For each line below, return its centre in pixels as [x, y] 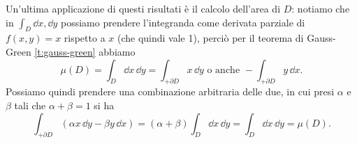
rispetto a [85, 38]
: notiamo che [321, 8]
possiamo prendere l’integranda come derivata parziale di [183, 22]
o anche [224, 70]
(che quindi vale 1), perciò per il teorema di [210, 38]
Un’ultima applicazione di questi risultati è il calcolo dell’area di [143, 8]
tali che [30, 105]
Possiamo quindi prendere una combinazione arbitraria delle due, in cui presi [170, 91]
